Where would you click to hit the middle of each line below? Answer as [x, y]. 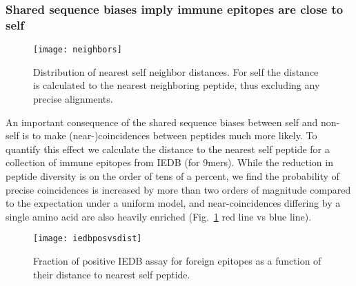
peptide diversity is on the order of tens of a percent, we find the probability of [172, 175]
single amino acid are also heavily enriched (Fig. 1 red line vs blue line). [159, 216]
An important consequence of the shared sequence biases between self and [162, 122]
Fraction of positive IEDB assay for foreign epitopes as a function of [177, 260]
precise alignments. [73, 98]
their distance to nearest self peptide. [112, 274]
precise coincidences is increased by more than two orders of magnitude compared [178, 189]
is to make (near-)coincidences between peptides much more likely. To [170, 135]
